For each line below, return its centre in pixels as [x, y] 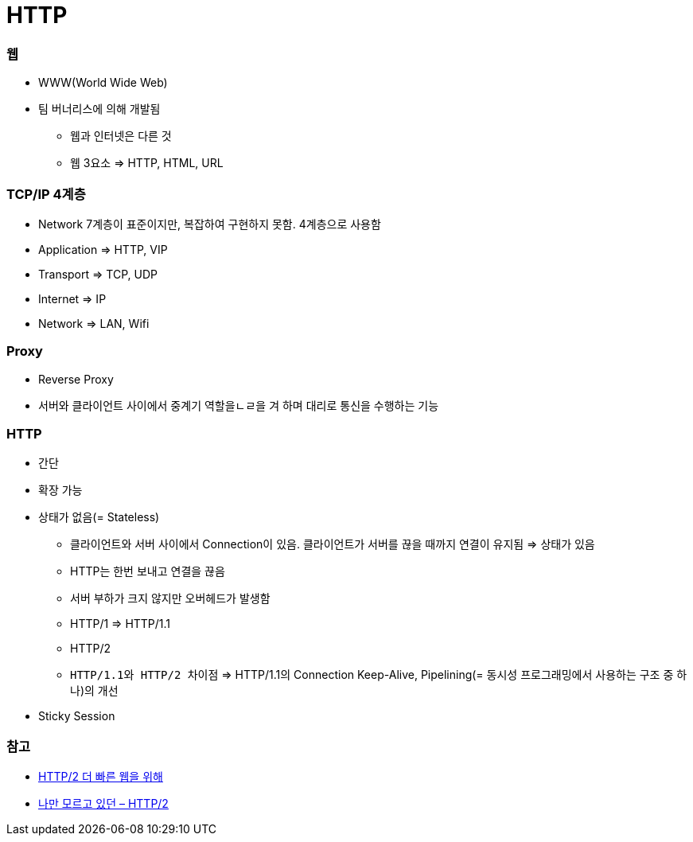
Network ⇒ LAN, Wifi [94, 323]
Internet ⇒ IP [72, 298]
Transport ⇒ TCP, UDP [98, 274]
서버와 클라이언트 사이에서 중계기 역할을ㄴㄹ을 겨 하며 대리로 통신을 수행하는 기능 [239, 405]
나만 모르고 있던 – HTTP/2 [103, 804]
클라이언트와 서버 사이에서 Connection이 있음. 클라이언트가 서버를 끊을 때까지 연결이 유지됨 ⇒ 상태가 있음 [333, 544]
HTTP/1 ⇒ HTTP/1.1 [121, 624]
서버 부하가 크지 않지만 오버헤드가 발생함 [170, 598]
